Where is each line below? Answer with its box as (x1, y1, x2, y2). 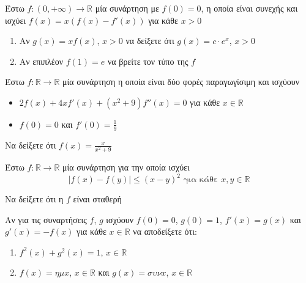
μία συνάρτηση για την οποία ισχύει (62, 160, 190, 173)
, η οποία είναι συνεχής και (201, 2, 298, 14)
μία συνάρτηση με (95, 2, 159, 14)
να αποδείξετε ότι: (133, 225, 197, 238)
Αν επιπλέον (19, 54, 64, 67)
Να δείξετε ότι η (5, 193, 64, 205)
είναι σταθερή (73, 193, 122, 205)
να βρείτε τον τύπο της (107, 54, 188, 67)
